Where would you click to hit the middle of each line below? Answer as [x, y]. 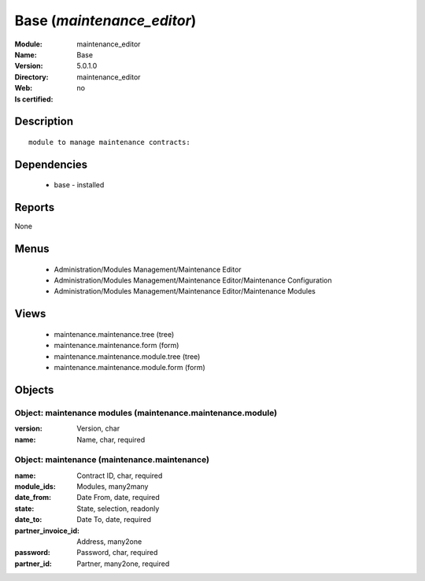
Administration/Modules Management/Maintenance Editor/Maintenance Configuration [193, 280]
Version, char [98, 428]
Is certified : [34, 99]
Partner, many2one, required [123, 564]
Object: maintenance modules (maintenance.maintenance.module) [146, 413]
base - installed [79, 185]
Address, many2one [109, 542]
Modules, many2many [113, 487]
